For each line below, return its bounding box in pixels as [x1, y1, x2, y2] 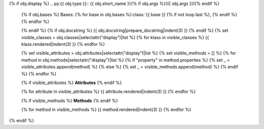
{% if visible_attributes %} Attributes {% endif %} [21, 80, 122, 86]
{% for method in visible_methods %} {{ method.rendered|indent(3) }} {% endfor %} [21, 107, 192, 112]
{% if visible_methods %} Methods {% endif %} [21, 98, 118, 104]
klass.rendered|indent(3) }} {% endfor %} [21, 41, 105, 47]
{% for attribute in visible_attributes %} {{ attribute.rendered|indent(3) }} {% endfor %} [21, 88, 196, 95]
